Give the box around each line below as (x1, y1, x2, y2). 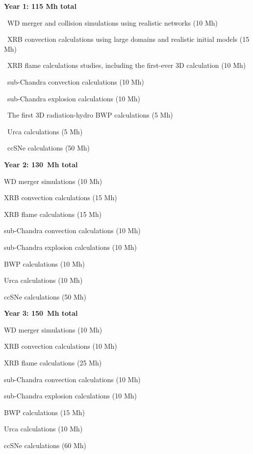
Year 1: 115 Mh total (4, 1, 76, 11)
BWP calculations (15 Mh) (4, 407, 85, 417)
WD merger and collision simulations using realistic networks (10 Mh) (7, 17, 218, 28)
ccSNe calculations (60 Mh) (4, 440, 87, 451)
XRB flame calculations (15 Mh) (4, 209, 102, 219)
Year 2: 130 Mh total (4, 159, 78, 169)
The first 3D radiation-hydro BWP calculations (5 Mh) (7, 110, 173, 120)
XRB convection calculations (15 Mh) (4, 192, 117, 203)
